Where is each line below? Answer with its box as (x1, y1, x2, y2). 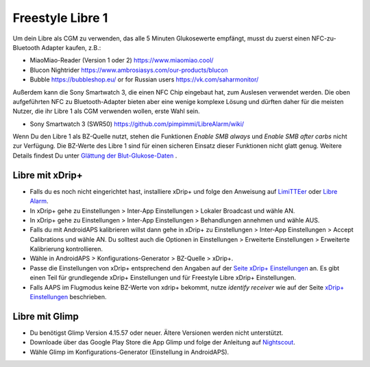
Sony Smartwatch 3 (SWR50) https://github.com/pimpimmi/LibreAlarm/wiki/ (29, 120, 245, 128)
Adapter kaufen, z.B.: (41, 43, 101, 51)
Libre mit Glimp (12, 310, 79, 322)
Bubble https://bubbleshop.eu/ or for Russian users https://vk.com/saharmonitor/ (29, 75, 259, 84)
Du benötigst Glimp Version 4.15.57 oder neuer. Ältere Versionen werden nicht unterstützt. (29, 329, 284, 337)
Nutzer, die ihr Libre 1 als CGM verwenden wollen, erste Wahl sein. (12, 107, 200, 116)
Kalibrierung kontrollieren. (29, 245, 103, 253)
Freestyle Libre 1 (12, 10, 108, 25)
